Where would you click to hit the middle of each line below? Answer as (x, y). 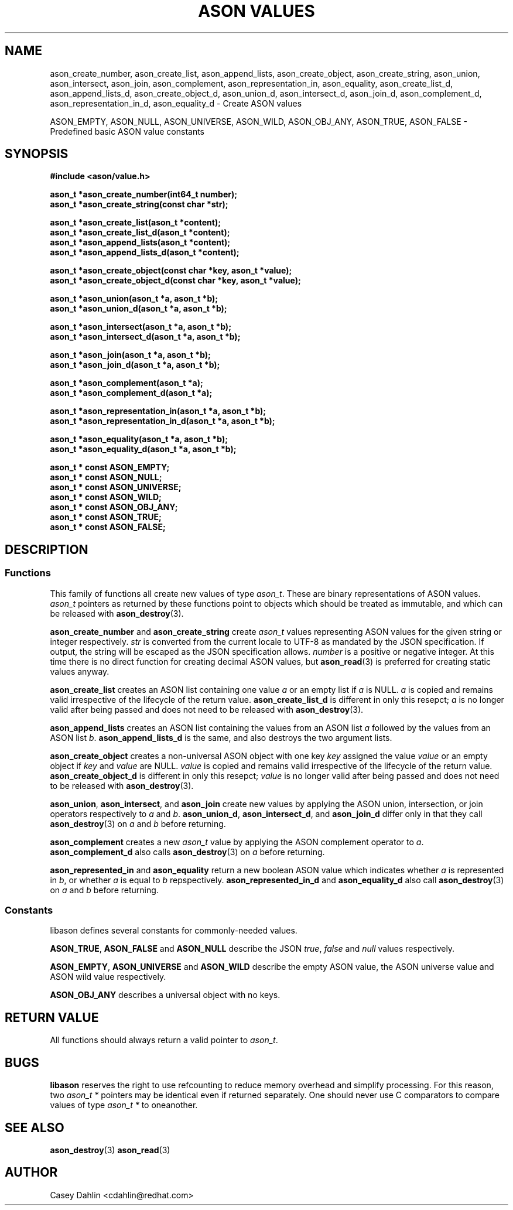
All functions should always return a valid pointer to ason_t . (164, 1040)
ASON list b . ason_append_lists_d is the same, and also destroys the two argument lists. (221, 737)
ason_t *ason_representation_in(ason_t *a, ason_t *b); (158, 411)
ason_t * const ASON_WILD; (106, 497)
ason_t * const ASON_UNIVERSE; (116, 487)
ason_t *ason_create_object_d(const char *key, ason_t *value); (175, 281)
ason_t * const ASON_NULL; (106, 477)
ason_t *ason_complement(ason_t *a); (126, 383)
